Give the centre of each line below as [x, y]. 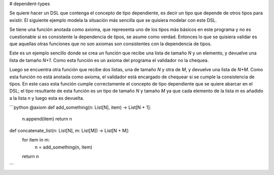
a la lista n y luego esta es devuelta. [47, 98]
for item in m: [36, 140]
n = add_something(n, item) [63, 147]
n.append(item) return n [47, 119]
